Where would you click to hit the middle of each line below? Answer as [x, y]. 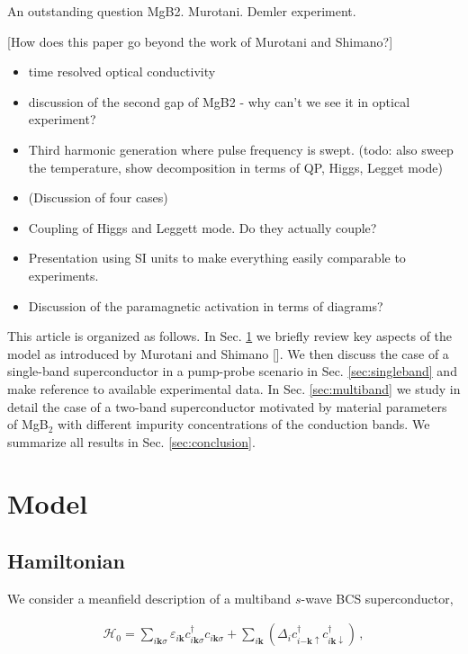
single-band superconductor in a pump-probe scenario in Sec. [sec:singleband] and [232, 371]
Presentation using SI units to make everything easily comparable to [217, 258]
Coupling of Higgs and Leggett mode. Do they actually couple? [202, 227]
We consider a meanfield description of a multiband [149, 598]
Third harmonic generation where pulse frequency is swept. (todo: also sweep [241, 149]
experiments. [63, 275]
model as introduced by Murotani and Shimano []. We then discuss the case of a [228, 353]
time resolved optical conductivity [122, 72]
